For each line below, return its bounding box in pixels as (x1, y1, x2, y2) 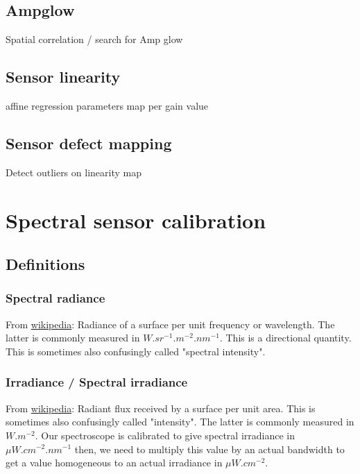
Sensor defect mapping (6, 132, 172, 153)
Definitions (6, 253, 85, 275)
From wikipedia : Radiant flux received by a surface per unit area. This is (6, 400, 316, 415)
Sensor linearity (6, 66, 121, 87)
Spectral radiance (6, 289, 105, 307)
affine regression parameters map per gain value (6, 99, 209, 112)
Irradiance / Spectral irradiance (6, 373, 188, 391)
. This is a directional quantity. (219, 330, 352, 345)
